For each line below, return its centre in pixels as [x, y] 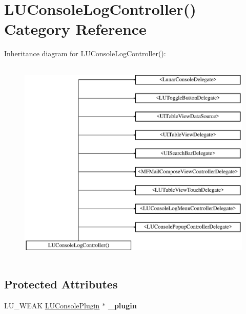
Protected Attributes [61, 284]
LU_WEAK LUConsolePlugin [52, 305]
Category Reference [75, 29]
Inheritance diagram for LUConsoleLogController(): [85, 53]
